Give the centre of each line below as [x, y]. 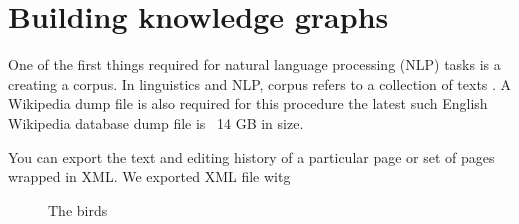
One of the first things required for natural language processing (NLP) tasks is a [254, 64]
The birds [78, 209]
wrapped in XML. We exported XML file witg [149, 176]
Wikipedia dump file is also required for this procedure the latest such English [248, 103]
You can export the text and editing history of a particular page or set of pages [251, 156]
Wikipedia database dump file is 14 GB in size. [156, 122]
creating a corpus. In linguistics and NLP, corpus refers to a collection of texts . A [260, 83]
